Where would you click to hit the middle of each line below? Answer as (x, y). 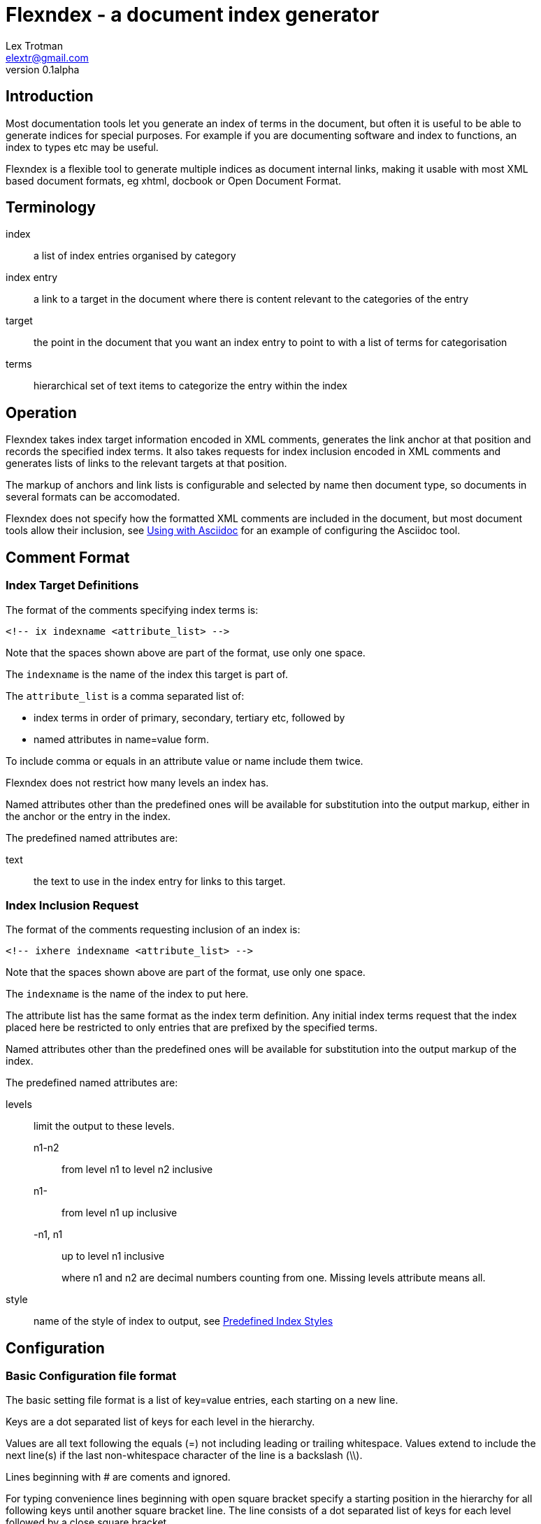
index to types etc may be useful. (82, 147)
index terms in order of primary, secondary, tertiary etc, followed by (189, 717)
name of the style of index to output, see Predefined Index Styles (183, 1321)
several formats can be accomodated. (93, 497)
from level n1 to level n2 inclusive (137, 1170)
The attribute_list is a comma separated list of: (125, 696)
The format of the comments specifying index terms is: (132, 610)
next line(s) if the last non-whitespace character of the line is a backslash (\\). (184, 1455)
